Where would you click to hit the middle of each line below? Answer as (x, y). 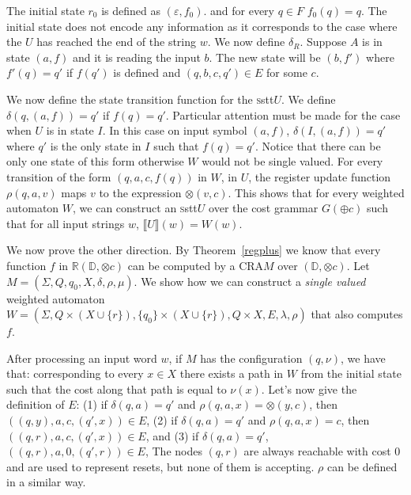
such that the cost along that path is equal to (117, 388)
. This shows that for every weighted (316, 192)
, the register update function (320, 176)
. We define (308, 99)
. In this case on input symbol (175, 130)
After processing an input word (82, 358)
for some (287, 72)
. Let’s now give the (309, 388)
